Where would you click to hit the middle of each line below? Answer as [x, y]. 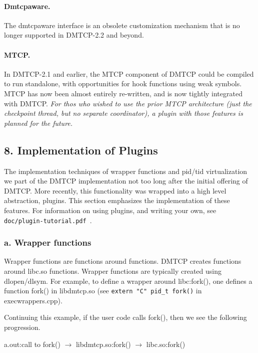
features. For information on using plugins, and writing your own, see [110, 210]
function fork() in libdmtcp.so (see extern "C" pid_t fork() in [103, 291]
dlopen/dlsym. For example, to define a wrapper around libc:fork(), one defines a [128, 281]
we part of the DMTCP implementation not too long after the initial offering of [126, 181]
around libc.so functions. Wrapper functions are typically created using [113, 271]
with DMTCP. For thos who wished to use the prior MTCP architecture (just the [128, 103]
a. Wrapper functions [48, 242]
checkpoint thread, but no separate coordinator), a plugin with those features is [123, 113]
